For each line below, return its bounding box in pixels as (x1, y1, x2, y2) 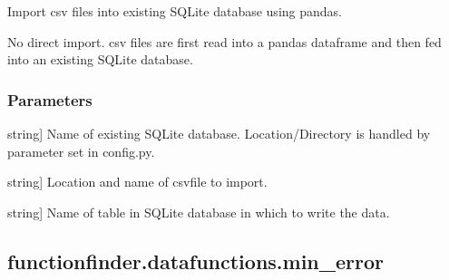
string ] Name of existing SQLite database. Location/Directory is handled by (7, 124, 431, 142)
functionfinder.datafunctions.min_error (7, 246, 385, 275)
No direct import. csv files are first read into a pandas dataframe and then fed (7, 32, 442, 51)
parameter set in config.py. (7, 141, 155, 160)
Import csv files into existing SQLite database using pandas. (7, 2, 342, 20)
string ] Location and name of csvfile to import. (7, 172, 268, 191)
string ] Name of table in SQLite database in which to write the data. (7, 202, 390, 221)
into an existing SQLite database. (7, 50, 193, 69)
